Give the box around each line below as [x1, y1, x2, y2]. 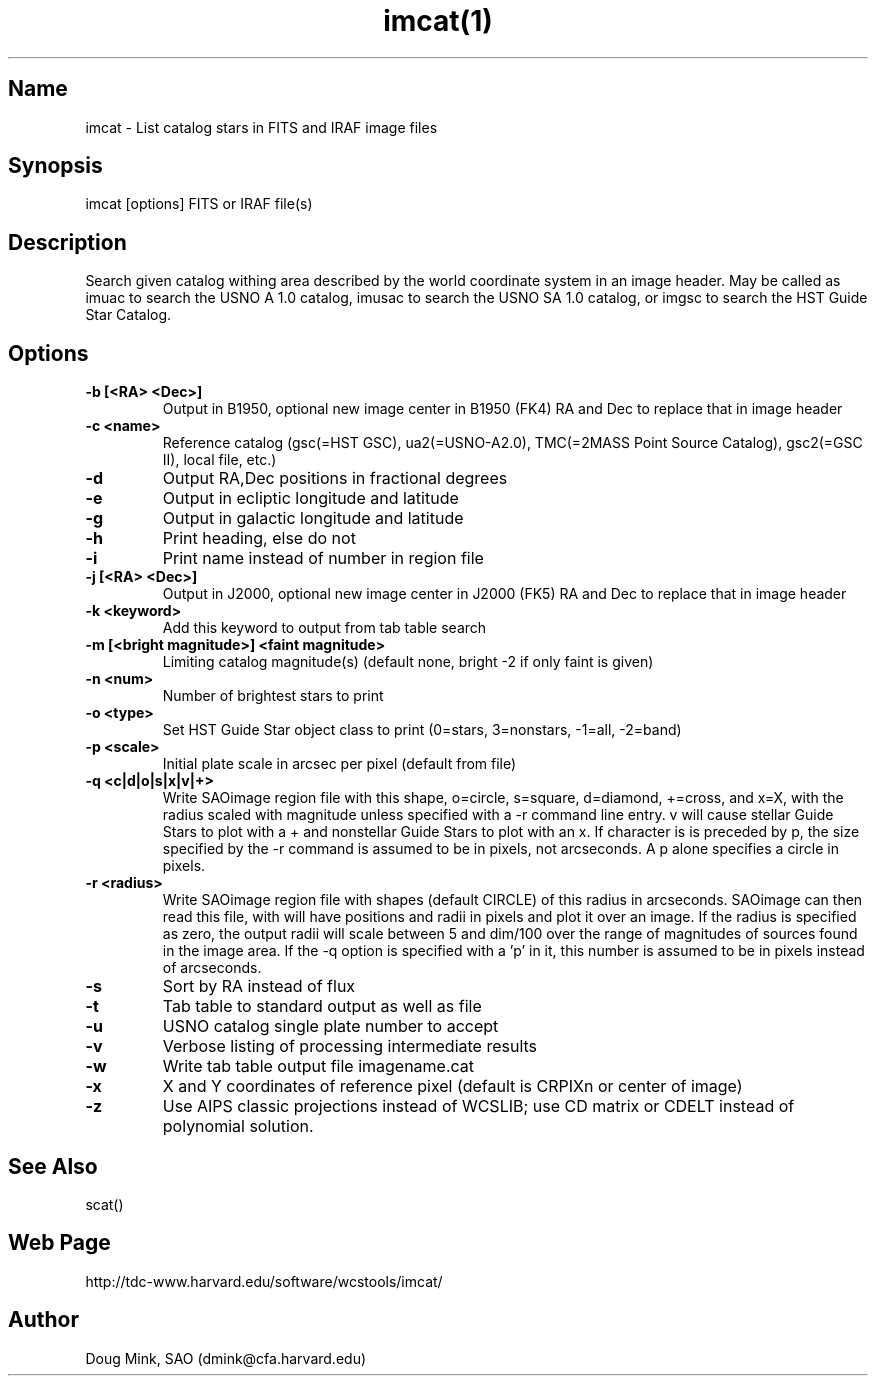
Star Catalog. [85, 306, 172, 324]
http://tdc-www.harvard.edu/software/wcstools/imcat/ [85, 1272, 443, 1290]
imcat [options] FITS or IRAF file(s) [85, 195, 313, 213]
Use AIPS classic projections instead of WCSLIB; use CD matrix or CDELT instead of [162, 1096, 795, 1117]
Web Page [8, 1230, 111, 1256]
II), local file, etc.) [162, 451, 277, 469]
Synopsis [8, 153, 103, 179]
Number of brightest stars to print [162, 687, 384, 705]
